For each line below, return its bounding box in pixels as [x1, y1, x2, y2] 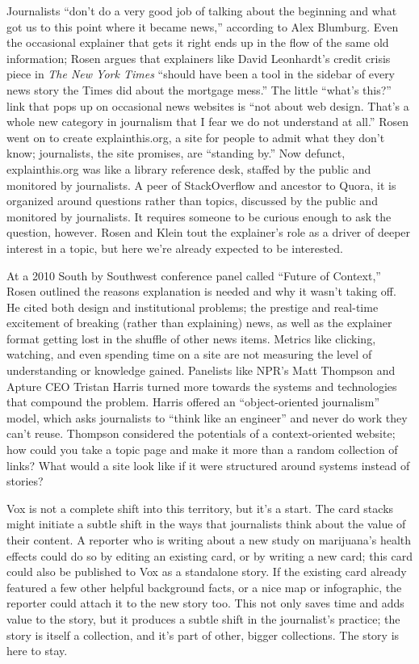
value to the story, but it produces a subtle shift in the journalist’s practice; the [6, 610, 400, 627]
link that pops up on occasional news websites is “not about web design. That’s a [6, 97, 409, 114]
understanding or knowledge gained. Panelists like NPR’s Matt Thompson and [6, 362, 396, 379]
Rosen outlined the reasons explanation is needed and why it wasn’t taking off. [6, 283, 396, 300]
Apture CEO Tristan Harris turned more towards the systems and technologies [6, 377, 397, 394]
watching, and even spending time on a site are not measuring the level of [6, 346, 372, 363]
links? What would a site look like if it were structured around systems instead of [6, 456, 410, 473]
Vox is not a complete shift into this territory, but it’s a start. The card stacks [6, 499, 394, 516]
